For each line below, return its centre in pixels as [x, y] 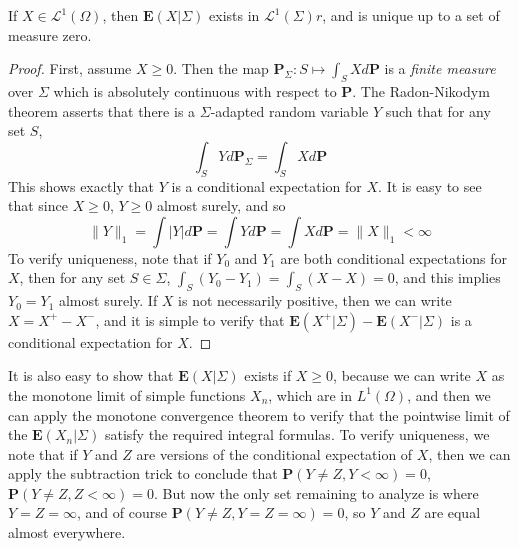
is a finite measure [440, 68]
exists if [268, 375]
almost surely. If [108, 300]
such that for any [438, 110]
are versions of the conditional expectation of [274, 453]
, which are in [310, 394]
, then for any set [72, 277]
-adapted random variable [289, 110]
